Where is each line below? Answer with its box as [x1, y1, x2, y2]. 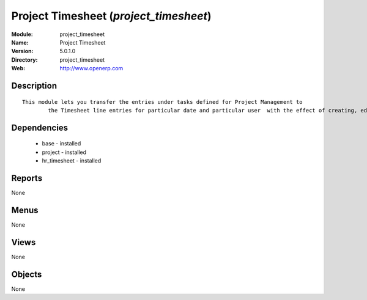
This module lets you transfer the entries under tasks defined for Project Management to [22, 98, 303, 105]
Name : [11, 38, 29, 46]
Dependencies [11, 122, 69, 133]
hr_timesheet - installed [42, 157, 102, 164]
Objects [11, 269, 42, 279]
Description [11, 80, 57, 91]
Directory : [11, 56, 38, 64]
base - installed [42, 140, 81, 147]
